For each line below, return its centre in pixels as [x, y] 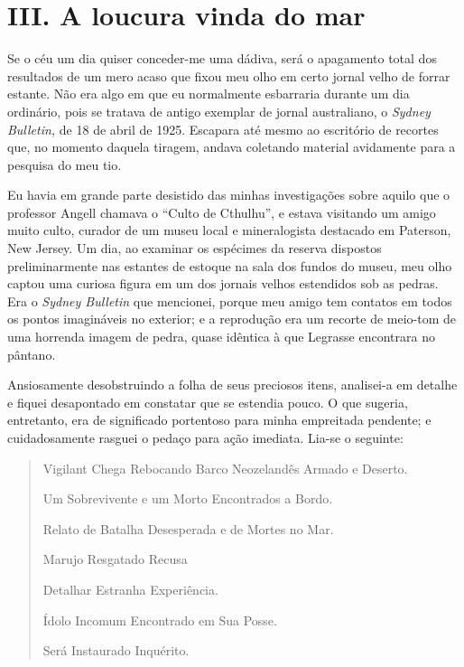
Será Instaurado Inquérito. [116, 650]
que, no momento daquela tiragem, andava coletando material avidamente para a [232, 147]
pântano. [32, 354]
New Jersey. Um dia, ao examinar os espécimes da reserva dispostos [195, 248]
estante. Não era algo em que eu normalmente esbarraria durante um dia [209, 94]
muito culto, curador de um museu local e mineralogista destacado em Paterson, [229, 230]
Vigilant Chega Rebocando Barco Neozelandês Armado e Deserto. [225, 468]
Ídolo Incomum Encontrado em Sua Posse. [160, 620]
